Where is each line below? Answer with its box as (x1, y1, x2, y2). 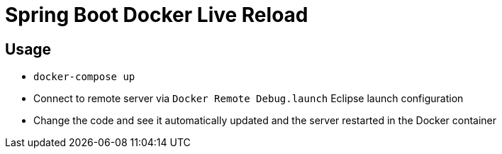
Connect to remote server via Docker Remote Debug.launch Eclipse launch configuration (33, 92, 464, 105)
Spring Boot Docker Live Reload (5, 3, 308, 27)
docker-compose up (33, 71, 135, 83)
